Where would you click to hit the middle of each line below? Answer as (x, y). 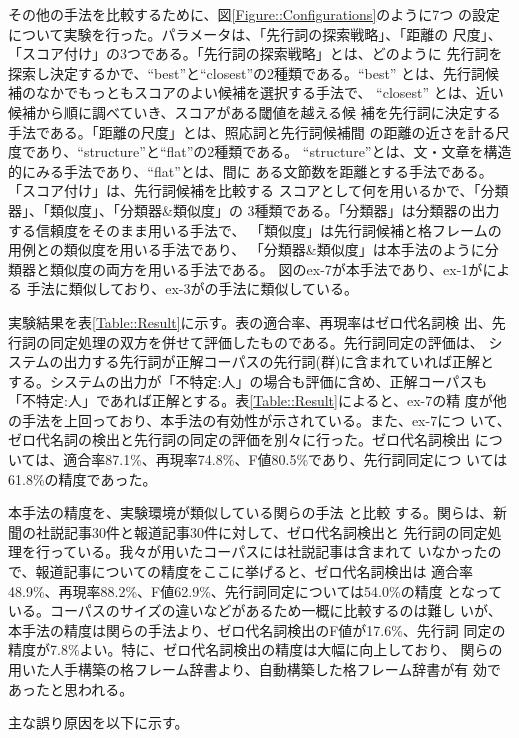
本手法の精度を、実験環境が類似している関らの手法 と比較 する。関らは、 (250, 512)
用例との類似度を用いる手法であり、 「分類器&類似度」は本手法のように (246, 249)
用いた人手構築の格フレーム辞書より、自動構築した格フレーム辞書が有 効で (254, 669)
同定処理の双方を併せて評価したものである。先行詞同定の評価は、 (266, 341)
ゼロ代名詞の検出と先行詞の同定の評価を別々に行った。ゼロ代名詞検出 (239, 439)
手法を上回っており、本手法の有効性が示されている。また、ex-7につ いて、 (266, 419)
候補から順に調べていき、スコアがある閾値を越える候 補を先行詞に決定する (254, 111)
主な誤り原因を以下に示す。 (98, 722)
